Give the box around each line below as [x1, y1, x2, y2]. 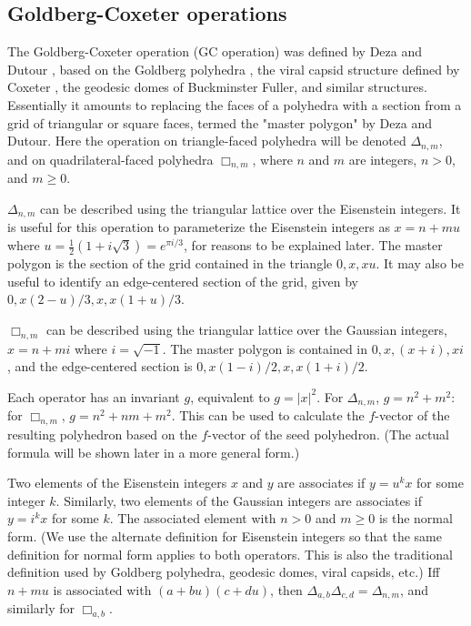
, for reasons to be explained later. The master [184, 236, 443, 255]
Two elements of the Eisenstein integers [7, 473, 227, 492]
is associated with [53, 580, 152, 599]
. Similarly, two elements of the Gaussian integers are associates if [55, 490, 423, 510]
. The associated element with [109, 509, 276, 528]
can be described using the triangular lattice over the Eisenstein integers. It [40, 199, 461, 218]
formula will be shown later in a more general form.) [7, 442, 300, 461]
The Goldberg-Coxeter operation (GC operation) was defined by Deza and [7, 42, 423, 61]
